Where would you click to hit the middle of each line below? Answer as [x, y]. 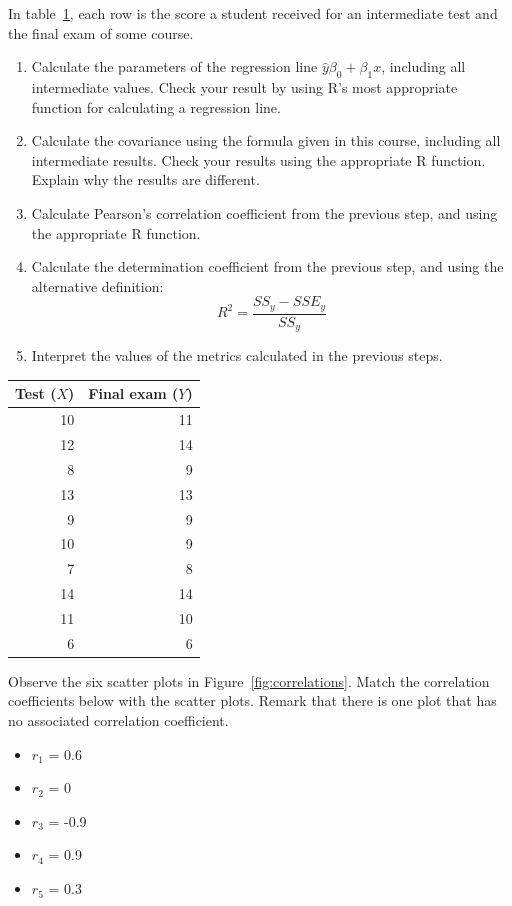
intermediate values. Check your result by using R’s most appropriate [244, 86]
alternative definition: [97, 285]
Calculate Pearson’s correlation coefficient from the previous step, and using [264, 212]
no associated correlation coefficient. [118, 720]
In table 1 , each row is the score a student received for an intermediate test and [253, 13]
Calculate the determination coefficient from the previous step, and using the [267, 266]
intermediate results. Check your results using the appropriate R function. [258, 159]
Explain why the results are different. [145, 179]
